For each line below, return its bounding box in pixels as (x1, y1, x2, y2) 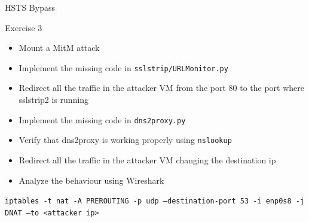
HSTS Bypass (5, 1, 55, 13)
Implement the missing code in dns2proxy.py (19, 113, 186, 126)
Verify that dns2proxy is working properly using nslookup (19, 133, 232, 146)
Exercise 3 (5, 21, 42, 34)
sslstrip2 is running (19, 93, 89, 106)
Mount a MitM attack (19, 41, 100, 54)
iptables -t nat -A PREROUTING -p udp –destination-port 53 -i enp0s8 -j (5, 197, 305, 206)
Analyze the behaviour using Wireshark (19, 174, 164, 186)
